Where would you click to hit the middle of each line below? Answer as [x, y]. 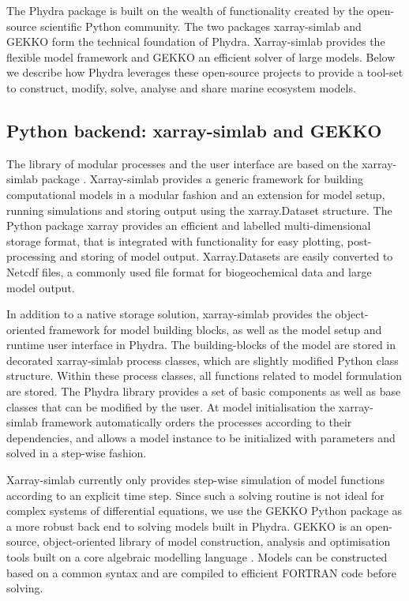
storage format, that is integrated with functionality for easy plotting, [175, 240]
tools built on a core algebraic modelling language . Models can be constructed [197, 557]
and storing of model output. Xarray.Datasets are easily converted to [226, 256]
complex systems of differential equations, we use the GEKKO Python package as [204, 511]
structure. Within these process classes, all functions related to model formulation [204, 376]
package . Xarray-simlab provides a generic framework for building [203, 179]
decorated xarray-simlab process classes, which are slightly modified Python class [203, 360]
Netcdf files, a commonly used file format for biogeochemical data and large [189, 271]
